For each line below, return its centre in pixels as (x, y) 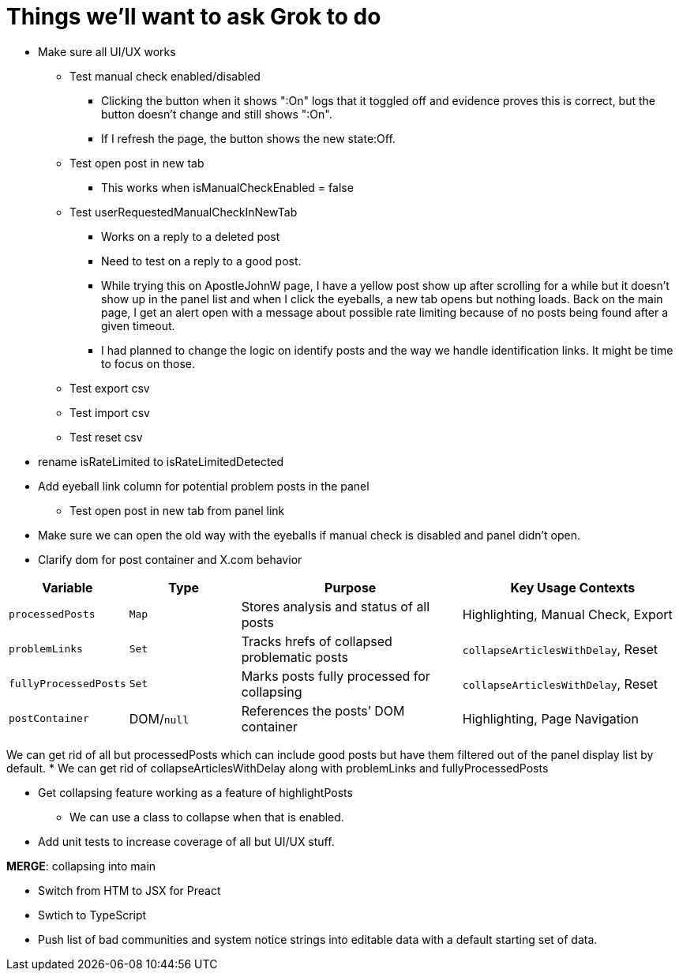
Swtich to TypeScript (92, 915)
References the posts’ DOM (323, 710)
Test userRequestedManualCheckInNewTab (184, 212)
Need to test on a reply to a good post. (201, 261)
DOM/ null (159, 718)
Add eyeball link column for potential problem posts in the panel (204, 486)
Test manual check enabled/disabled (165, 76)
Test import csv (110, 412)
